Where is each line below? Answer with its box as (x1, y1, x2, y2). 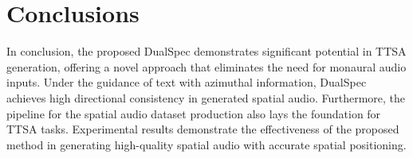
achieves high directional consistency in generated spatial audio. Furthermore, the (6, 89, 406, 106)
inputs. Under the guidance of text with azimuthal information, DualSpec (6, 74, 367, 91)
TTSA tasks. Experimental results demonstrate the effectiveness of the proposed (6, 121, 399, 137)
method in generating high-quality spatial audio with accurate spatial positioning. (6, 136, 407, 152)
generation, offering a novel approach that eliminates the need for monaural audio (6, 58, 407, 75)
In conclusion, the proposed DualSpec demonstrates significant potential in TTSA (6, 43, 407, 60)
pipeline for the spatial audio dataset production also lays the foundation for (6, 105, 381, 121)
